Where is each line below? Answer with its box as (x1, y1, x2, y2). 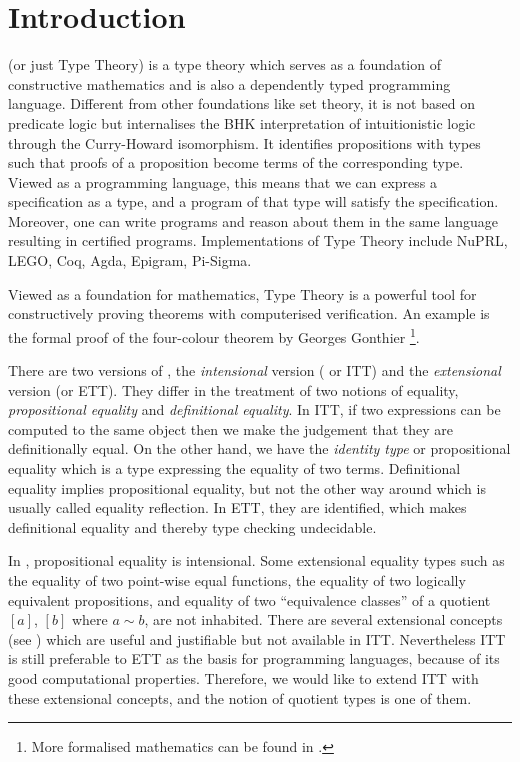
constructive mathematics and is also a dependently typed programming (8, 73, 451, 94)
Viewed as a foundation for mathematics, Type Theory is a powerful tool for (8, 283, 477, 304)
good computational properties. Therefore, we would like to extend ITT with (8, 668, 479, 688)
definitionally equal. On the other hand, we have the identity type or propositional (8, 438, 511, 459)
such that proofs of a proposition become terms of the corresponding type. (8, 152, 464, 173)
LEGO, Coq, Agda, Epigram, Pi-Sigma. (8, 250, 252, 271)
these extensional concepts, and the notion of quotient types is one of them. (8, 687, 472, 708)
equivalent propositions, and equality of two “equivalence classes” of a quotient (8, 589, 491, 610)
